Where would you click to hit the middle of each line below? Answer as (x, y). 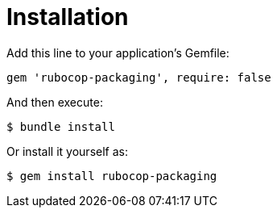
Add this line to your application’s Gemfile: (118, 52)
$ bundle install (61, 126)
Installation (68, 17)
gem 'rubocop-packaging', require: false (139, 77)
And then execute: (55, 102)
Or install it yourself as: (67, 151)
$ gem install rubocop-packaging (112, 176)
